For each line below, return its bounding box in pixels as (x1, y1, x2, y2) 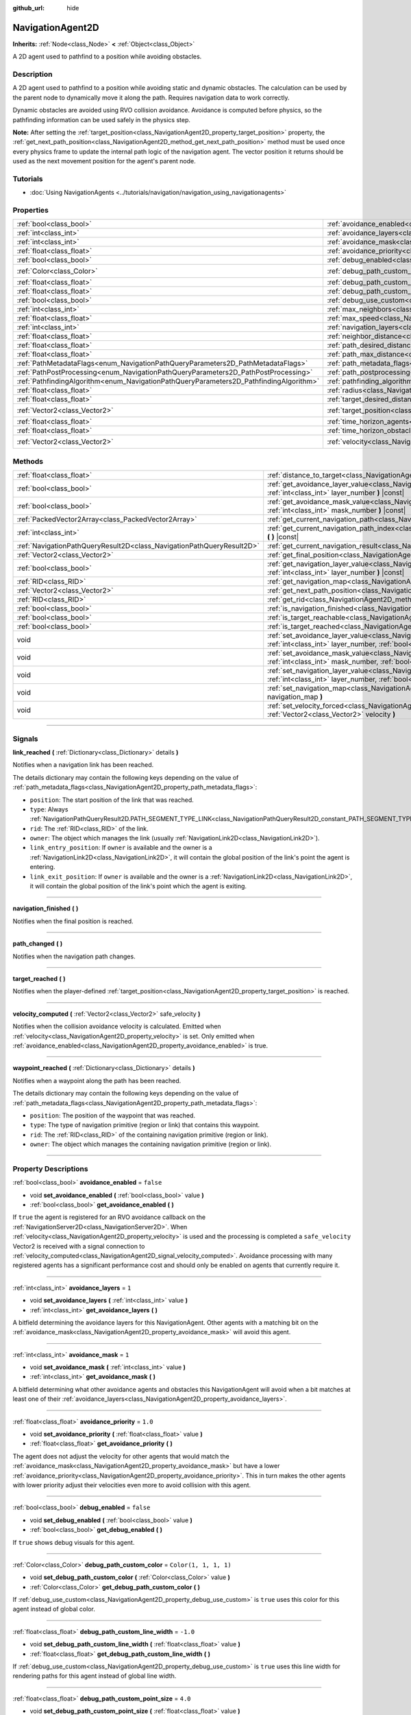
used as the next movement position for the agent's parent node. (12, 157, 197, 165)
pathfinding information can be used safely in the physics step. (12, 115, 191, 123)
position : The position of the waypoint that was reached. (29, 1111, 195, 1120)
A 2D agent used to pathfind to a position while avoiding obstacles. (12, 52, 202, 61)
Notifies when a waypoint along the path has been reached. (12, 1076, 182, 1085)
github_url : (12, 4, 45, 12)
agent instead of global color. (12, 1605, 95, 1613)
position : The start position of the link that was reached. (29, 796, 195, 804)
